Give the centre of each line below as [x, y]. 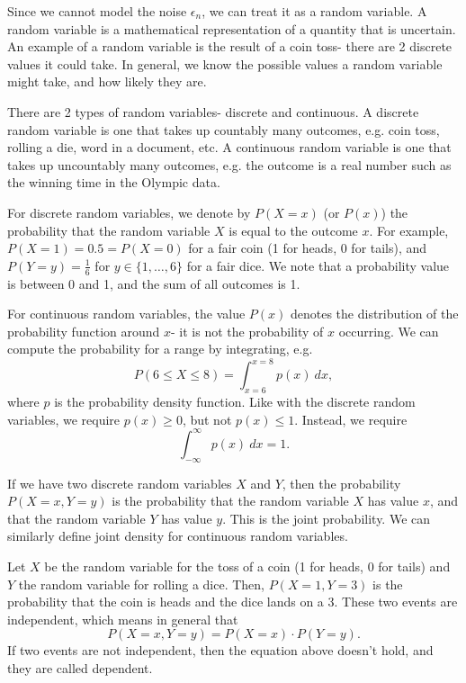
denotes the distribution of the [374, 314]
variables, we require [64, 419]
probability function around [84, 331]
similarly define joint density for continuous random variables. [178, 536]
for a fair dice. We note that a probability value [318, 265]
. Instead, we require [351, 419]
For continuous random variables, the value [126, 314]
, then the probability [341, 483]
